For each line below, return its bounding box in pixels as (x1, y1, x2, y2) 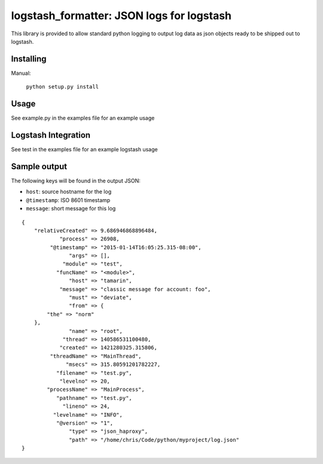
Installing (11, 54, 47, 64)
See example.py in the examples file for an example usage (11, 114, 155, 122)
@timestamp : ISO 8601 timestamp (26, 196, 111, 203)
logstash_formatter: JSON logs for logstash (11, 9, 231, 22)
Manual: (11, 69, 31, 77)
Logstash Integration (11, 130, 91, 140)
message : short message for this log (26, 205, 116, 212)
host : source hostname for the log (26, 188, 112, 196)
